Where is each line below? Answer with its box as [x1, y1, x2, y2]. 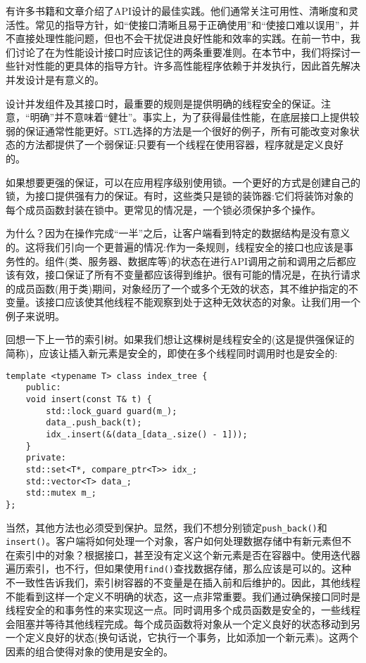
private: [25, 453, 66, 463]
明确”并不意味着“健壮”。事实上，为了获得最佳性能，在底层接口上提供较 [30, 110, 360, 124]
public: [25, 382, 61, 393]
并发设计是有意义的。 [6, 72, 104, 86]
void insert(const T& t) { [25, 394, 152, 404]
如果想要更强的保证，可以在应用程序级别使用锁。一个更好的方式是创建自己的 [6, 174, 360, 189]
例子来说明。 [6, 308, 65, 323]
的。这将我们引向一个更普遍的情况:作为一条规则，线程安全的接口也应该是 [6, 239, 343, 254]
